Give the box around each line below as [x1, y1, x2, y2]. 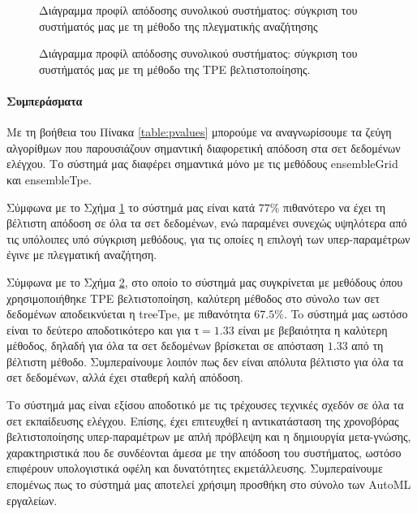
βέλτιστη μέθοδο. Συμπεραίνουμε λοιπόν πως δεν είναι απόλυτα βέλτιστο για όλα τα [6, 352, 403, 369]
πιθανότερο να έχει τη [283, 198, 386, 215]
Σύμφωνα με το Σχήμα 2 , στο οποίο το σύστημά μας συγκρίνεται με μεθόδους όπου [6, 273, 403, 290]
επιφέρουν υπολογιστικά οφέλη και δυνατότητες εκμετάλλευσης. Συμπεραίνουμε [6, 460, 383, 477]
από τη [351, 337, 384, 354]
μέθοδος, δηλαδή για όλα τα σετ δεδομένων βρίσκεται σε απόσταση [6, 337, 325, 354]
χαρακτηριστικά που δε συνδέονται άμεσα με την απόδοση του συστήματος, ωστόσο [6, 443, 402, 460]
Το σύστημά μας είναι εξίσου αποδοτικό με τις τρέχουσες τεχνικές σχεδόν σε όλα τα [6, 396, 404, 413]
